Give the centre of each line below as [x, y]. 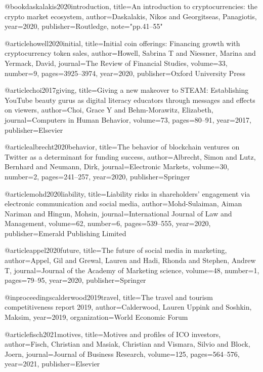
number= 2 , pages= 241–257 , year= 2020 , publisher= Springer [97, 176]
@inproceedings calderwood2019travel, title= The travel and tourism [109, 297]
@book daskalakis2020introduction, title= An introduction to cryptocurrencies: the [131, 6]
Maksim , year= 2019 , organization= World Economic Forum [96, 317]
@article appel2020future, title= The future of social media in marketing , [116, 250]
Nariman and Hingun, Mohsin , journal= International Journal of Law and [118, 213]
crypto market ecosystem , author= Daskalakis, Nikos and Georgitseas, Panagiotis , [131, 16]
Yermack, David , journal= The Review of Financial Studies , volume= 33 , [116, 63]
